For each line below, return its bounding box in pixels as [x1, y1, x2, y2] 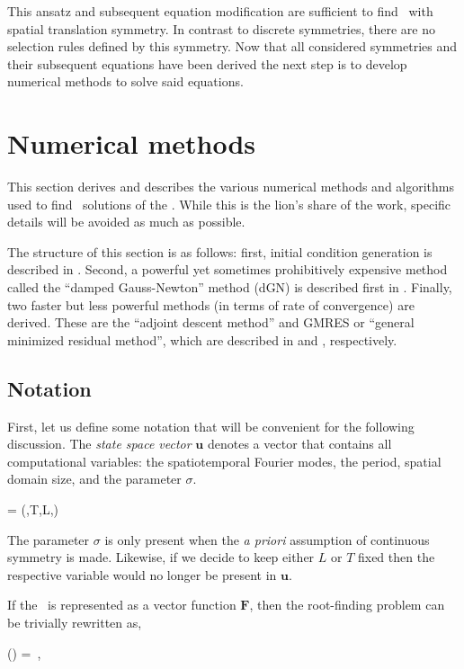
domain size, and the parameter [7, 469, 182, 488]
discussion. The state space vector [7, 434, 192, 453]
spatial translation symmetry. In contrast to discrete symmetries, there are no [7, 19, 435, 38]
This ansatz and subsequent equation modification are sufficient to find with [7, 2, 433, 20]
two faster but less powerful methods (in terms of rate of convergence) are [7, 295, 415, 314]
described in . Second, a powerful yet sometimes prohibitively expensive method [7, 260, 448, 279]
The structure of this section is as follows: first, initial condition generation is [7, 242, 433, 261]
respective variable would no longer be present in [7, 565, 277, 584]
